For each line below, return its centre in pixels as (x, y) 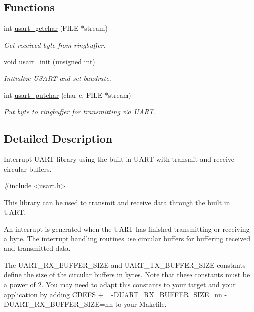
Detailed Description (58, 138)
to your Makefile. (141, 304)
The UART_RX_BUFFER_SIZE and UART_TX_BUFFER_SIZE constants (125, 265)
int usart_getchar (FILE (41, 28)
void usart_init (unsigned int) (50, 61)
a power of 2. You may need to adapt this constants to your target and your (120, 284)
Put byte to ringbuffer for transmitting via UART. (80, 112)
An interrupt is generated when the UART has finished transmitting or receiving (127, 228)
